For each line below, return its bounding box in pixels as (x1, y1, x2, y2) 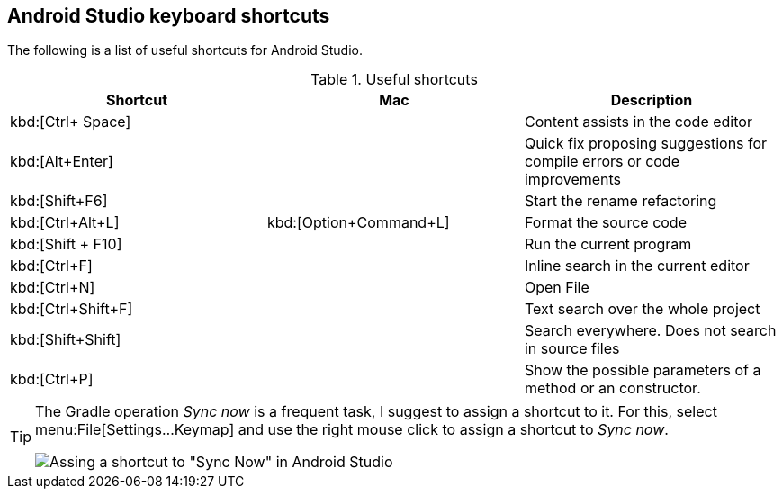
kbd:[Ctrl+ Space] (10, 113, 131, 131)
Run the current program (524, 235, 692, 254)
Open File (524, 278, 589, 297)
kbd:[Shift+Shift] (10, 330, 121, 349)
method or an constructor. (524, 379, 701, 398)
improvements (524, 170, 622, 189)
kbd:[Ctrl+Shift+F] (10, 300, 133, 319)
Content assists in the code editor (524, 113, 752, 131)
